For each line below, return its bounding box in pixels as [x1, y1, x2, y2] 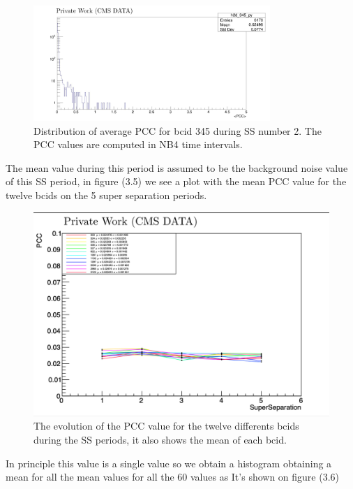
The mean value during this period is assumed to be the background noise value [6, 160, 348, 175]
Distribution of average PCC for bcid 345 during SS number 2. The [33, 123, 322, 138]
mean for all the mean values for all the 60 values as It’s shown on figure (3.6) [6, 469, 340, 484]
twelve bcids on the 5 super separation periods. [6, 187, 207, 202]
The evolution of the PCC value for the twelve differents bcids [33, 418, 299, 433]
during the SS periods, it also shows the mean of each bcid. [33, 432, 287, 447]
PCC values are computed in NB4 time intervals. [33, 137, 243, 152]
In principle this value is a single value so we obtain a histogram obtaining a [6, 455, 332, 470]
